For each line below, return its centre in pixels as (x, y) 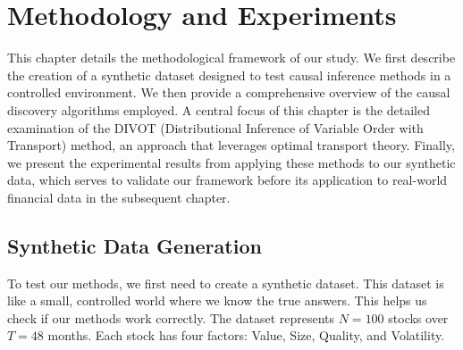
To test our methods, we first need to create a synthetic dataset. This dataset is (226, 283)
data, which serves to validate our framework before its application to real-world (227, 180)
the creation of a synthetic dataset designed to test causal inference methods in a (229, 75)
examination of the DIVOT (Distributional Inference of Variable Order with (215, 127)
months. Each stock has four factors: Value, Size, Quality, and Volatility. (246, 335)
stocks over (418, 317)
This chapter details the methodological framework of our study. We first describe (231, 58)
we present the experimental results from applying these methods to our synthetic (231, 162)
